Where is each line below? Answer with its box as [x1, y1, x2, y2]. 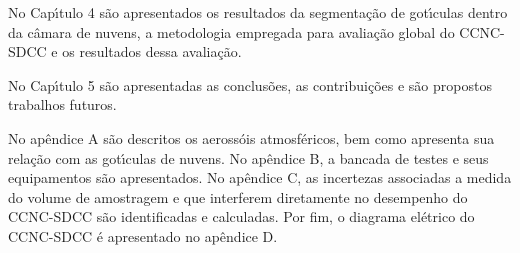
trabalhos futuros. [8, 94, 117, 115]
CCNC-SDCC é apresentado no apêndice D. [8, 225, 278, 246]
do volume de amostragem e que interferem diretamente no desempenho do [8, 186, 468, 207]
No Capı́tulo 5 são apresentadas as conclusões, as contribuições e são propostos [8, 74, 492, 95]
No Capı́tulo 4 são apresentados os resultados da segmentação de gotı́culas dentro [8, 2, 508, 22]
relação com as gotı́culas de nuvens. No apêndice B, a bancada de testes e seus [8, 147, 489, 168]
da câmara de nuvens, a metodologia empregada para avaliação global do [8, 21, 455, 42]
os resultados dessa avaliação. [62, 41, 242, 62]
